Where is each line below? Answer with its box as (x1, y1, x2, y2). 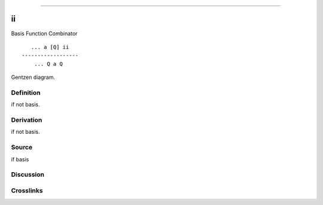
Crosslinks (11, 186, 43, 194)
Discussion (11, 170, 45, 179)
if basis (11, 155, 29, 163)
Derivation (11, 115, 42, 124)
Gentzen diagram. (11, 74, 56, 81)
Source (11, 143, 33, 152)
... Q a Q (33, 60, 63, 67)
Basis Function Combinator (11, 30, 78, 37)
